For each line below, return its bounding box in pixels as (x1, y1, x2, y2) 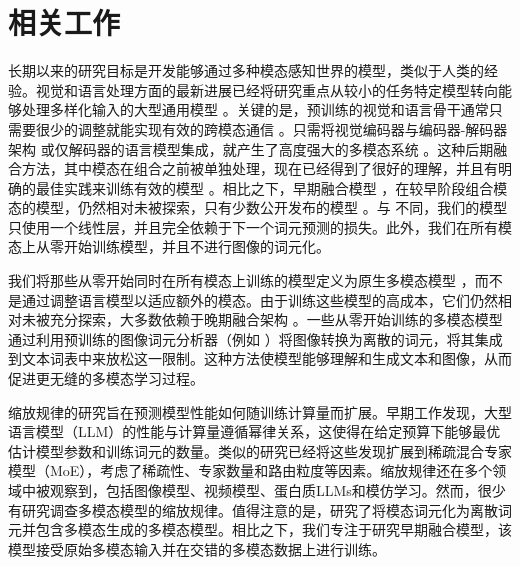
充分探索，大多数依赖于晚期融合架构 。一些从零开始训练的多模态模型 (49, 309, 503, 330)
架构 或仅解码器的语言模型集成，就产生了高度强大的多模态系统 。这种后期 (8, 138, 494, 159)
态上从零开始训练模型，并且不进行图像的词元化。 (8, 236, 330, 257)
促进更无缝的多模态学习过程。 (8, 368, 204, 389)
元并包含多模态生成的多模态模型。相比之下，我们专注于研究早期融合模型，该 (8, 519, 512, 540)
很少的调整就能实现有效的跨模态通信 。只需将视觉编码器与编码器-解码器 (35, 118, 508, 139)
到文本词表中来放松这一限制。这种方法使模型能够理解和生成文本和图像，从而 (8, 348, 512, 369)
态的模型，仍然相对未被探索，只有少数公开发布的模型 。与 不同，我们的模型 (8, 197, 508, 218)
